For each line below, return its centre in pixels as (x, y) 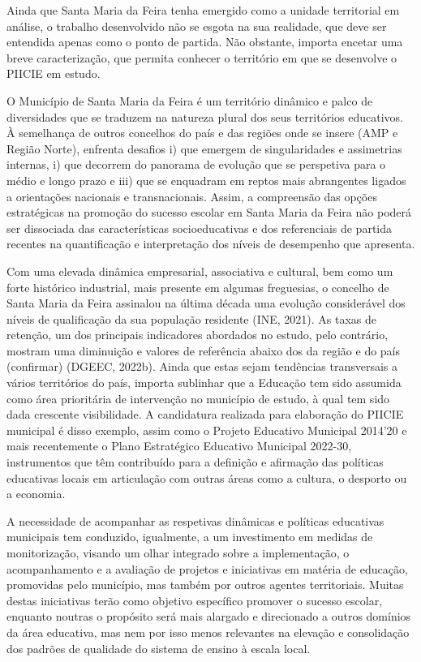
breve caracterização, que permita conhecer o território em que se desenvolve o (202, 57)
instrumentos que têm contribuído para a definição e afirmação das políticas (195, 462)
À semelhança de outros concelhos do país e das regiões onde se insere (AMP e (202, 133)
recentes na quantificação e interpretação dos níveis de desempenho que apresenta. (211, 244)
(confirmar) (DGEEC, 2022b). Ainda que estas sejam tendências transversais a (202, 366)
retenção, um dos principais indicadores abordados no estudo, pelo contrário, (198, 335)
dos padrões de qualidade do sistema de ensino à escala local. (159, 648)
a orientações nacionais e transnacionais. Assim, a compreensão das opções (192, 196)
